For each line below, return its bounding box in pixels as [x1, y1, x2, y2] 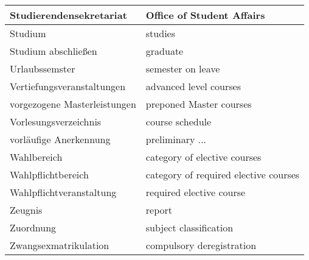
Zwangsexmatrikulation [10, 238, 109, 252]
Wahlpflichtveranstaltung [10, 185, 117, 199]
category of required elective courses [145, 167, 300, 181]
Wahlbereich [10, 150, 63, 164]
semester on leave [145, 61, 220, 76]
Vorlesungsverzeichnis [10, 114, 102, 128]
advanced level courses [145, 79, 241, 93]
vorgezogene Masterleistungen [10, 97, 136, 111]
